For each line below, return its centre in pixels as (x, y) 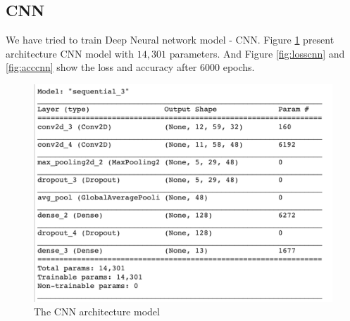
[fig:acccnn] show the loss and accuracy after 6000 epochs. (130, 67)
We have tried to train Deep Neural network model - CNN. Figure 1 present (170, 40)
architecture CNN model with (70, 53)
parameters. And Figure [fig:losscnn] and (257, 53)
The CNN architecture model (97, 312)
